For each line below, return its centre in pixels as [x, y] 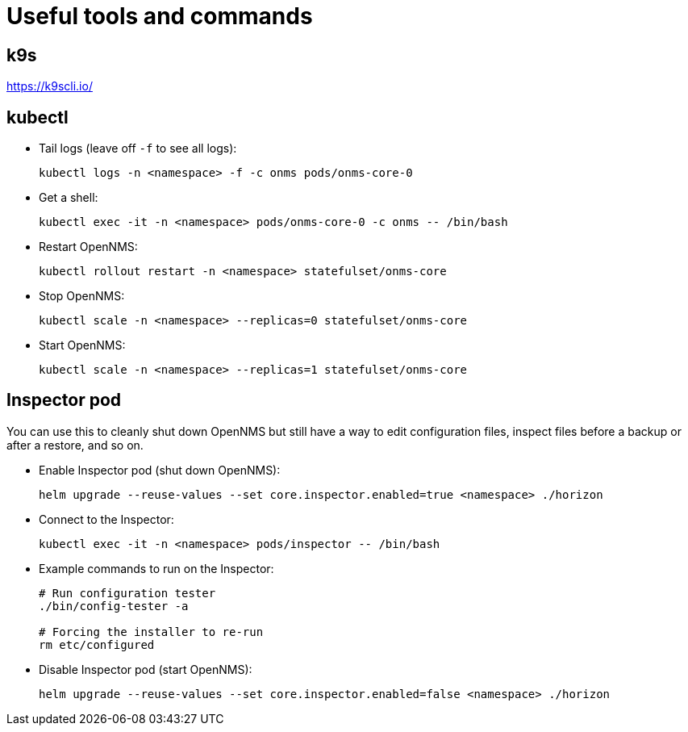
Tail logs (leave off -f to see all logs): [138, 148]
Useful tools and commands [160, 16]
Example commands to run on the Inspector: [156, 568]
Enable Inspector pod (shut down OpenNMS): [160, 470]
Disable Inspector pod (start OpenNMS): [146, 669]
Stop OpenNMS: [82, 296]
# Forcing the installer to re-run [151, 632]
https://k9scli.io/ [50, 86]
